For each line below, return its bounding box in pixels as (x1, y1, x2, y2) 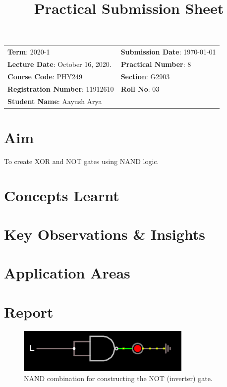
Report (4, 301, 54, 322)
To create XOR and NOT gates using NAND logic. (4, 156, 159, 166)
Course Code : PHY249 (7, 71, 82, 81)
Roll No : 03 (120, 83, 160, 94)
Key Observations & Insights (4, 223, 206, 244)
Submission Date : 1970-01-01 (120, 47, 216, 57)
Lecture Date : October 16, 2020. (7, 58, 112, 69)
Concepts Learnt (4, 185, 119, 205)
